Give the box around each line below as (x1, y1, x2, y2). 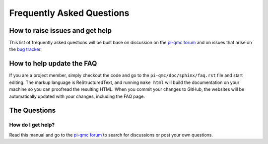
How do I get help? (9, 122, 55, 129)
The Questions (9, 106, 56, 115)
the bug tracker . (9, 46, 42, 52)
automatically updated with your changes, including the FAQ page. (9, 93, 145, 99)
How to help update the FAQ (9, 60, 97, 68)
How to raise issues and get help (9, 26, 112, 35)
